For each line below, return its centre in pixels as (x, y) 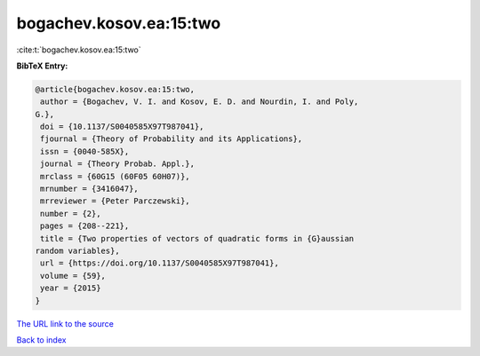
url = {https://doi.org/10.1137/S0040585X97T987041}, (160, 263)
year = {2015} (71, 288)
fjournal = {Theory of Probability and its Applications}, (172, 139)
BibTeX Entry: (42, 66)
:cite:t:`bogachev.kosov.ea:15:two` (79, 50)
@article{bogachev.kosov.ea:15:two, (115, 89)
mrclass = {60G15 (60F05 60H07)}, (115, 176)
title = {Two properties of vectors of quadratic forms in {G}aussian (197, 238)
